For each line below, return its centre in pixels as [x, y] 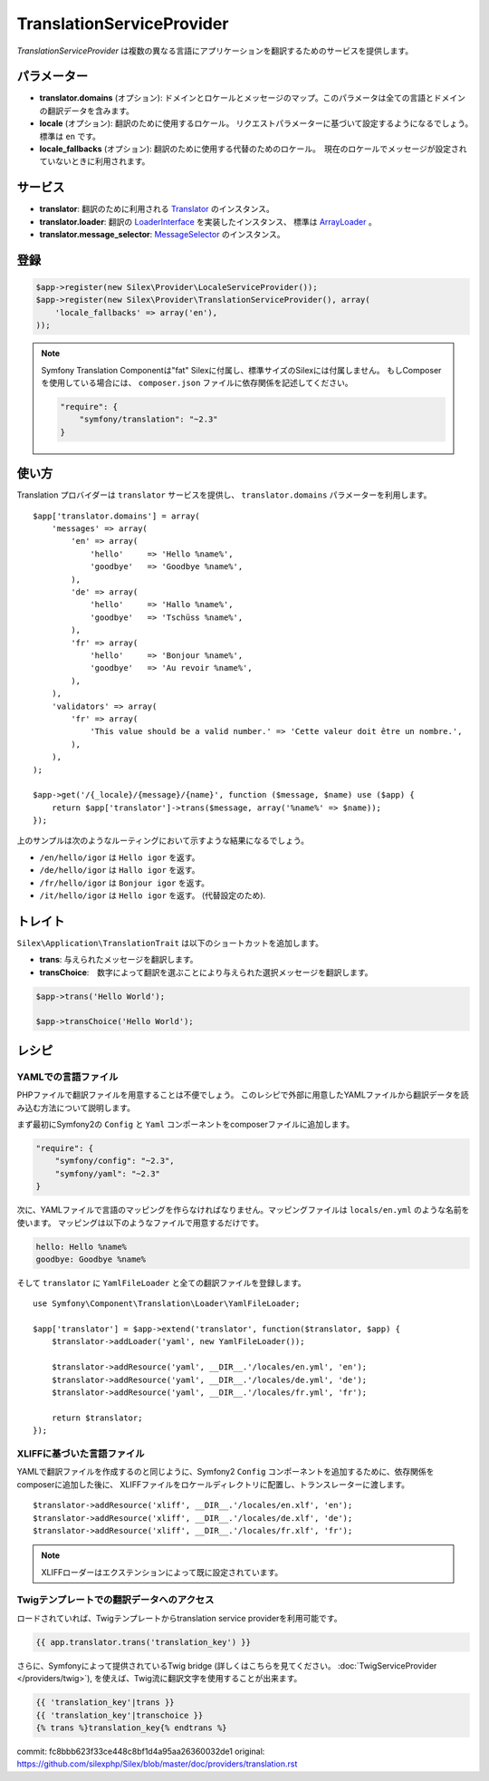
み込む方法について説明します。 [76, 1108]
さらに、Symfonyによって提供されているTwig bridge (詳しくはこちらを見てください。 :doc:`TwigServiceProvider [227, 1665]
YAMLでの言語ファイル [67, 1077]
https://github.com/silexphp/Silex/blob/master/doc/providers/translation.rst [157, 1764]
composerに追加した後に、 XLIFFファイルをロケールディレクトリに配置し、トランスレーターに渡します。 [213, 1484]
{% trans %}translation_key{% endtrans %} [131, 1728]
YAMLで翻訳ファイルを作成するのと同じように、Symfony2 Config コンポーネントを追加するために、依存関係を [225, 1472]
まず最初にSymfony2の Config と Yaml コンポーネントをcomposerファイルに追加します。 [186, 1124]
